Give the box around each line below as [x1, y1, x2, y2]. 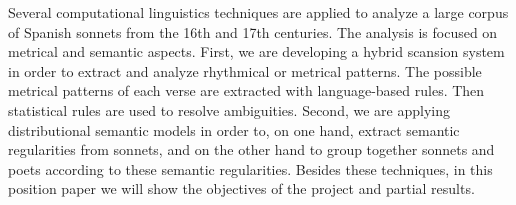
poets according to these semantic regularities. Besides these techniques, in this [8, 158, 493, 179]
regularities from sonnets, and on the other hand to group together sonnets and [8, 139, 495, 160]
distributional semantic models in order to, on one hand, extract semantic [8, 119, 460, 140]
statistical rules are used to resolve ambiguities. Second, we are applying [8, 99, 450, 120]
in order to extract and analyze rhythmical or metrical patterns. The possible [8, 60, 482, 81]
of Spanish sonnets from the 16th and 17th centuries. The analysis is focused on [8, 21, 498, 42]
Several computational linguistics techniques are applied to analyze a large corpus [8, 2, 509, 22]
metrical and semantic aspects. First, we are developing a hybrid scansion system [8, 41, 505, 62]
